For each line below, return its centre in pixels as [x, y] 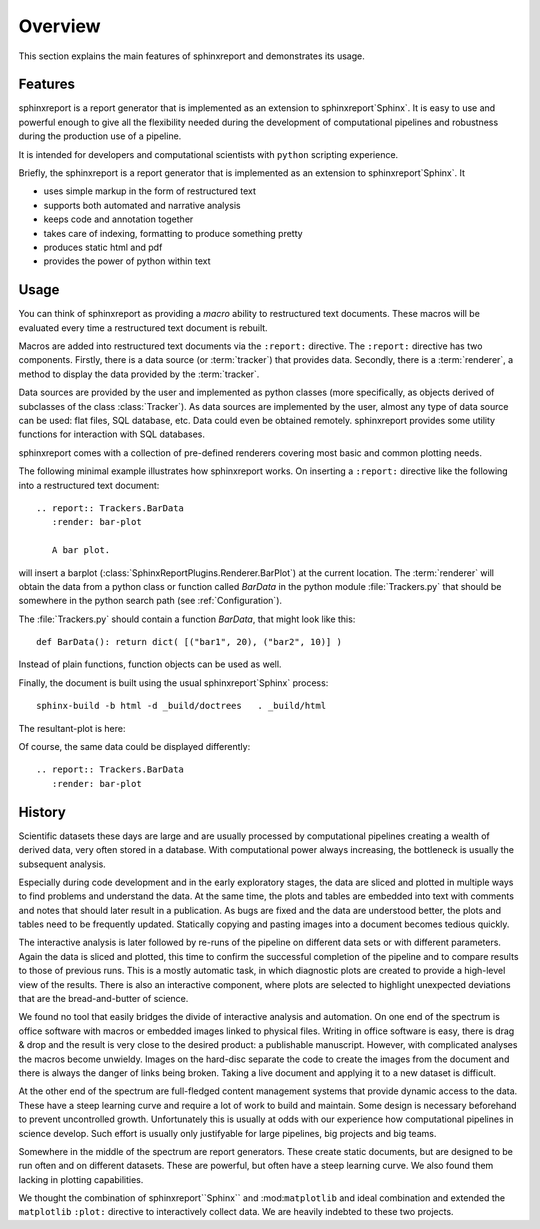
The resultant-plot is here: [72, 728]
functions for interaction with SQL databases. [111, 434]
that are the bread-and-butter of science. [103, 999]
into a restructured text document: [89, 485]
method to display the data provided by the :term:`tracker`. [139, 374]
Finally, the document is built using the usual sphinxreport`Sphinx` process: [173, 682]
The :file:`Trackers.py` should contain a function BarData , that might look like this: [187, 619]
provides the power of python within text [127, 261]
